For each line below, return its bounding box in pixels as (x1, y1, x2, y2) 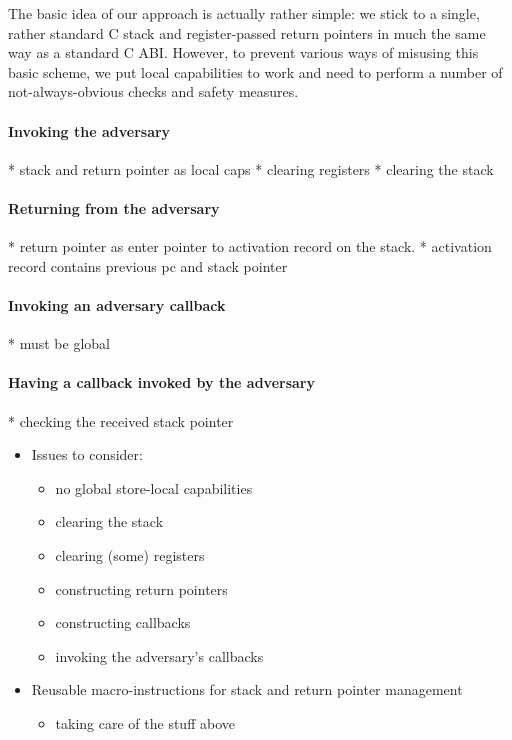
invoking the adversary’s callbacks (55, 645, 264, 666)
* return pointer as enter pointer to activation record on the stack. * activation (8, 236, 492, 257)
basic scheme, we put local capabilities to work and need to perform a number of (8, 61, 503, 82)
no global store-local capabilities (55, 477, 253, 498)
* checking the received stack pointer (8, 410, 234, 431)
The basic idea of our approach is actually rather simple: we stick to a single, (8, 3, 480, 23)
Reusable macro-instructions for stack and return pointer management (31, 679, 463, 700)
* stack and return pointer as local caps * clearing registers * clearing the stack (8, 158, 494, 179)
